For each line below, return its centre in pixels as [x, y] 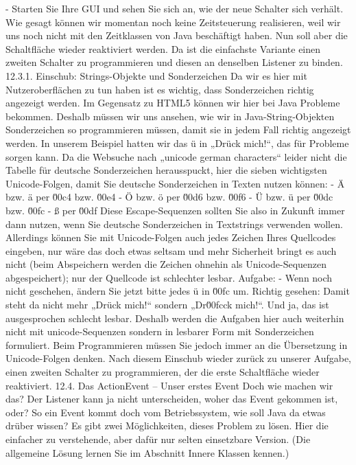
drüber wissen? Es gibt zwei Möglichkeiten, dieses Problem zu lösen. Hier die [167, 426]
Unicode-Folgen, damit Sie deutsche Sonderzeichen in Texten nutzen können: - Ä [175, 183]
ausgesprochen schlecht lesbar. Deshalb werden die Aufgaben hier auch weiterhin [175, 318]
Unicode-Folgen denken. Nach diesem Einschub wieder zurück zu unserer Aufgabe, [178, 358]
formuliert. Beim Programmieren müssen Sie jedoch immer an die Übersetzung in [177, 344]
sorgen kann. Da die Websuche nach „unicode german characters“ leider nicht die [176, 156]
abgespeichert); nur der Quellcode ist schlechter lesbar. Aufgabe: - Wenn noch [169, 277]
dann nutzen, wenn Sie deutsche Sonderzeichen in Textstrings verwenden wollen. [174, 224]
